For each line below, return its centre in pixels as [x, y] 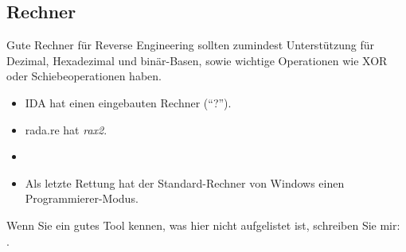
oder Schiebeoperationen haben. [84, 76]
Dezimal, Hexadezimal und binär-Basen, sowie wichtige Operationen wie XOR [197, 60]
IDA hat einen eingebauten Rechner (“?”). [128, 102]
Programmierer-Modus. [82, 198]
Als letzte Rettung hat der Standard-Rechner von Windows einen [185, 182]
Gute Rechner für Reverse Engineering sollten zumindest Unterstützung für [191, 45]
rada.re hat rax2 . [66, 129]
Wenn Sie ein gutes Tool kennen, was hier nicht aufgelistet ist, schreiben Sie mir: [203, 225]
